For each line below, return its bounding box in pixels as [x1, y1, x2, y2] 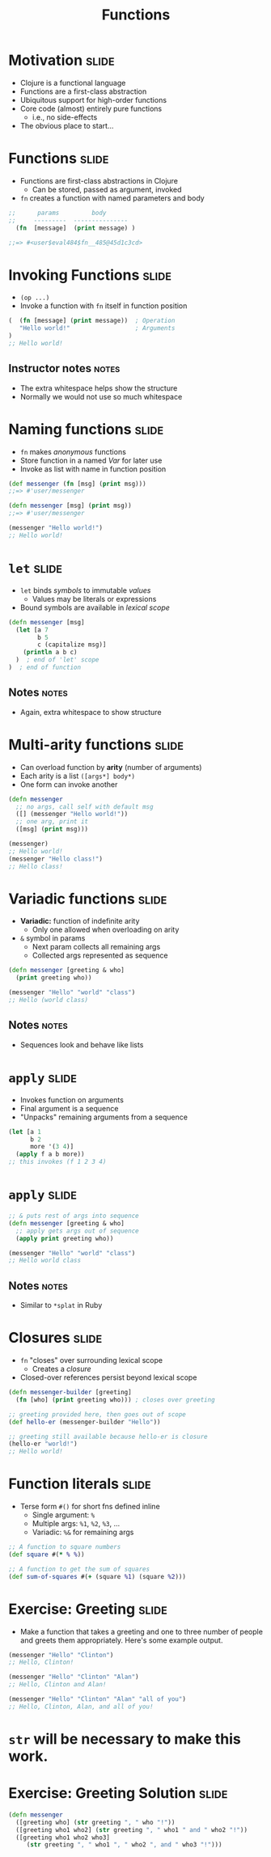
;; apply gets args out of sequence [15, 1227, 139, 1235]
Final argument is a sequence [19, 1103, 119, 1113]
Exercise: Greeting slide [8, 1600, 167, 1618]
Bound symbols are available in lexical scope [19, 603, 170, 612]
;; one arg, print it [15, 818, 89, 826]
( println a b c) [23, 649, 78, 657]
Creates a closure [32, 1364, 91, 1373]
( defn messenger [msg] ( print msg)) [8, 501, 132, 510]
